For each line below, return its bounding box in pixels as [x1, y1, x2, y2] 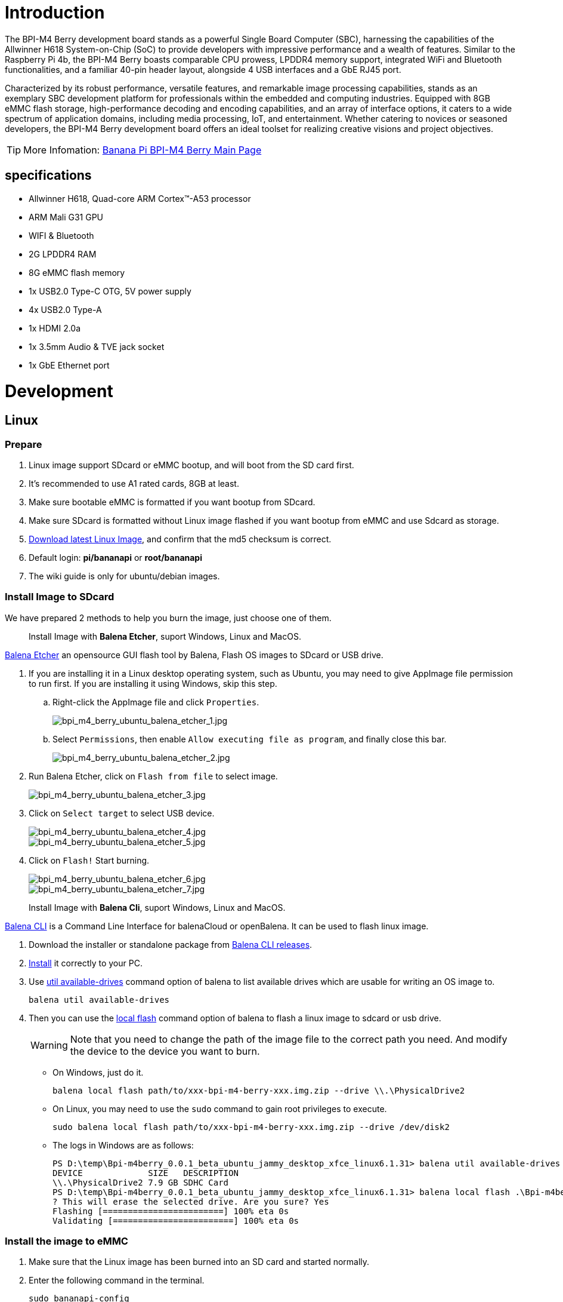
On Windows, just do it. [52, 1067, 144, 1077]
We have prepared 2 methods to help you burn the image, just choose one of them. [5, 612, 332, 623]
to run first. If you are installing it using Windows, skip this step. [29, 678, 277, 689]
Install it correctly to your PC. [29, 957, 143, 968]
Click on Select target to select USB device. [29, 807, 215, 818]
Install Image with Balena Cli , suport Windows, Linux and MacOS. [29, 902, 286, 913]
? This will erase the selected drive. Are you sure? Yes [52, 1196, 329, 1206]
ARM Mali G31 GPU [29, 211, 104, 222]
